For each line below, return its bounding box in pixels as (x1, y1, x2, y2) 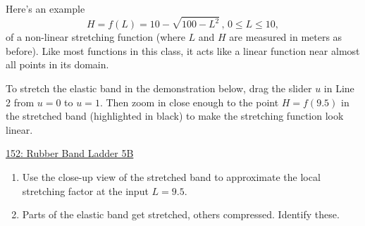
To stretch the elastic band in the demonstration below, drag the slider (6, 81, 312, 96)
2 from (6, 94, 35, 109)
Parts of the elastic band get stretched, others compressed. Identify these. (22, 207, 340, 222)
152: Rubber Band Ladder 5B (6, 146, 134, 161)
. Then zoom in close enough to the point (99, 94, 279, 109)
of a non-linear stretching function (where (6, 30, 185, 44)
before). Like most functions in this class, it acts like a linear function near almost (6, 43, 360, 58)
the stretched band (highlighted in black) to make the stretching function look (6, 108, 344, 123)
